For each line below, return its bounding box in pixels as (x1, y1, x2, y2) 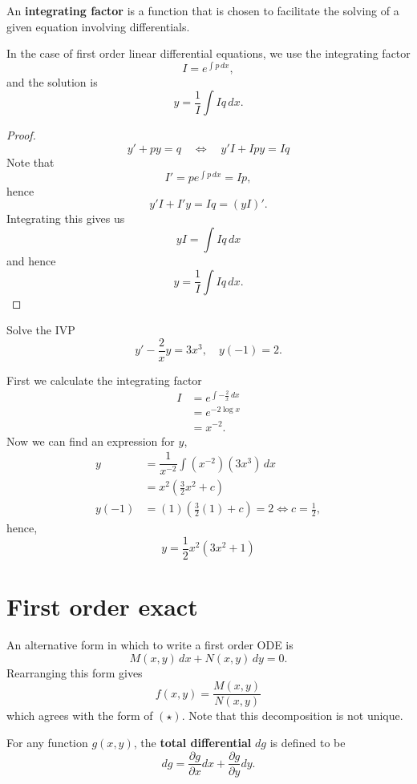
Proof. (6, 127, 36, 143)
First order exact (6, 590, 198, 623)
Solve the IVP (6, 321, 75, 338)
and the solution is (6, 73, 98, 90)
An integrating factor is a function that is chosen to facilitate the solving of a (6, 2, 399, 18)
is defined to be (269, 733, 346, 750)
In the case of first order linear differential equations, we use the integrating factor (6, 45, 411, 62)
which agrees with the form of (6, 707, 153, 724)
